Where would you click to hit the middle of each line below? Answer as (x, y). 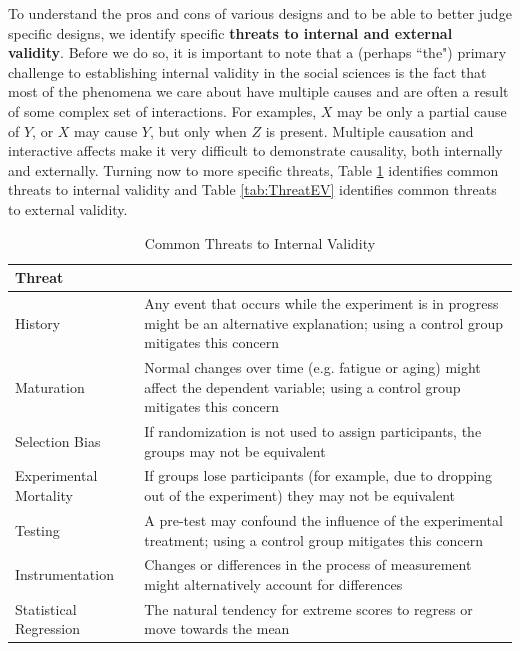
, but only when (198, 130)
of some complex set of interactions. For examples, (162, 110)
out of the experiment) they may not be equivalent (300, 495)
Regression (47, 628)
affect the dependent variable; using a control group (302, 386)
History (38, 322)
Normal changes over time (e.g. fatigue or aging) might (312, 367)
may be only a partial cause (422, 110)
